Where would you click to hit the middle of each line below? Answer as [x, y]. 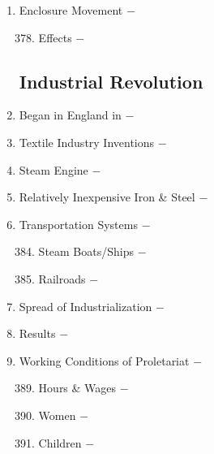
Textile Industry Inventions [87, 142]
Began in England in [70, 115]
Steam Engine [53, 169]
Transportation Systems [78, 224]
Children [60, 442]
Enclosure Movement [71, 10]
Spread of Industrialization [86, 306]
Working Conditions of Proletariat [104, 360]
